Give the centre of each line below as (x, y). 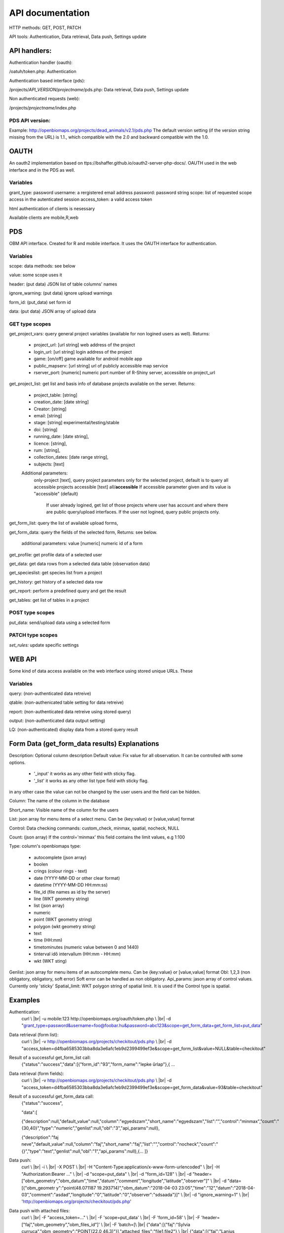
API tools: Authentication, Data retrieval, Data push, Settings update (78, 36)
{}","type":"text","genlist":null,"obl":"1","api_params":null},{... (83, 1151)
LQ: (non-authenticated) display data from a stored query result (73, 729)
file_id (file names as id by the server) (72, 892)
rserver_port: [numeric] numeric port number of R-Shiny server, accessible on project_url (124, 373)
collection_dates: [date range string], (71, 457)
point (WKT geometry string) (63, 919)
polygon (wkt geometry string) (65, 926)
